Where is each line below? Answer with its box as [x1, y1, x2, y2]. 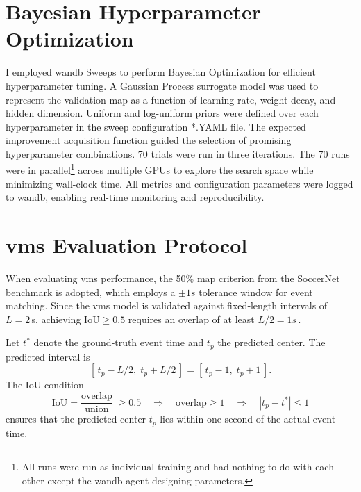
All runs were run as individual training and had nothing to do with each [22, 459, 334, 474]
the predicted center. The [217, 335, 326, 350]
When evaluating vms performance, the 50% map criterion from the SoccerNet [6, 271, 340, 286]
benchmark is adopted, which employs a [6, 284, 176, 299]
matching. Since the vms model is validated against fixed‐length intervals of [6, 298, 328, 313]
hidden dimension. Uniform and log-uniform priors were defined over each [6, 106, 319, 120]
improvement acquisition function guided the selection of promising [6, 133, 292, 147]
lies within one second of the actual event [160, 411, 336, 426]
